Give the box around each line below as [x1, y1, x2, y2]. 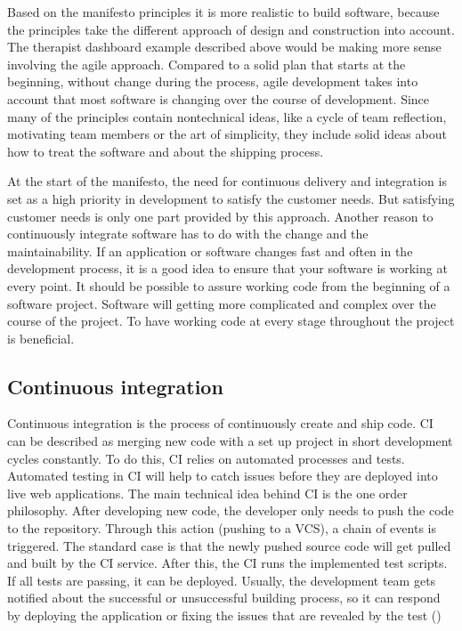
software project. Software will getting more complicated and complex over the [7, 294, 436, 312]
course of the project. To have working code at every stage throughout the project [7, 311, 455, 330]
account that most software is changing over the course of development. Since [7, 89, 430, 108]
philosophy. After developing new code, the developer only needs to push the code [7, 501, 454, 520]
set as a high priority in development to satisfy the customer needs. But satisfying [7, 189, 455, 207]
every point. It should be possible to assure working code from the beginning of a [7, 276, 450, 295]
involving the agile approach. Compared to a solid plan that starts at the [7, 54, 406, 73]
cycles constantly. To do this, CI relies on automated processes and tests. [7, 449, 405, 467]
